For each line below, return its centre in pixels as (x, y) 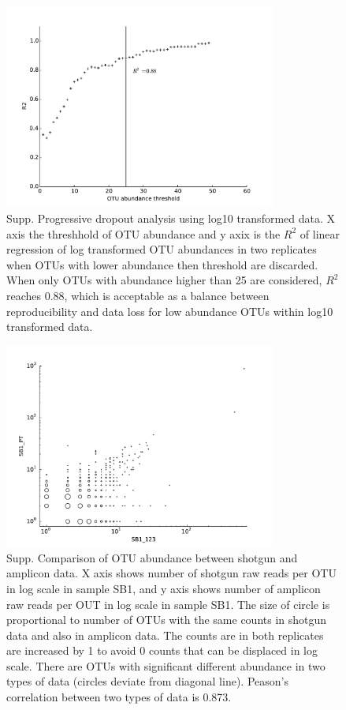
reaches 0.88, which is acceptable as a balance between (138, 295)
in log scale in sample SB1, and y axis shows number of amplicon (164, 588)
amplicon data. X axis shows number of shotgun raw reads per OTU (171, 573)
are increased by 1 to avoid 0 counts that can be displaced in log (162, 650)
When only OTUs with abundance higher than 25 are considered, (164, 280)
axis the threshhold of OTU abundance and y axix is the (143, 233)
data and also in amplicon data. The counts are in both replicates (165, 635)
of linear (320, 233)
